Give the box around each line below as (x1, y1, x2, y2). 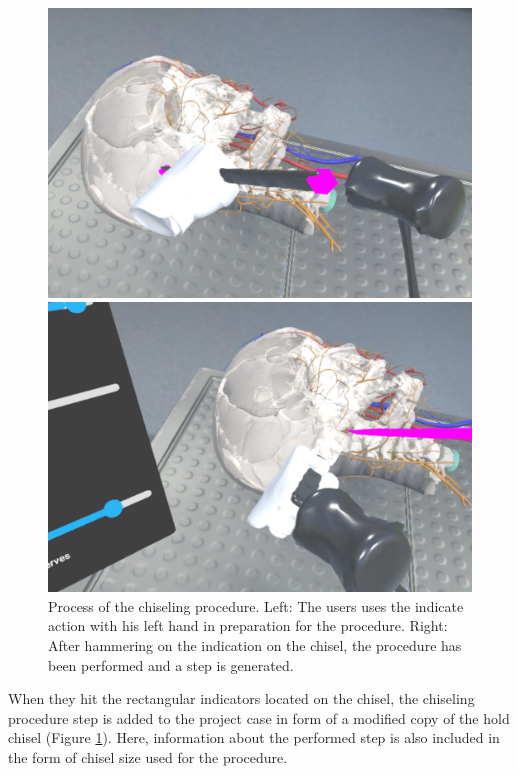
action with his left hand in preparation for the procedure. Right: (48, 615, 448, 636)
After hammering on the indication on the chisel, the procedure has (48, 635, 462, 656)
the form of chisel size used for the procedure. (8, 747, 288, 768)
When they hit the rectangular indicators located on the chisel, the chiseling (8, 688, 475, 709)
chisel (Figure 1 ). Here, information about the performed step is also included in (8, 727, 500, 748)
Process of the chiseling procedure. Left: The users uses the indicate (48, 595, 464, 616)
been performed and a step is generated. (48, 654, 294, 675)
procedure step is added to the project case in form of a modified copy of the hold (8, 707, 510, 728)
